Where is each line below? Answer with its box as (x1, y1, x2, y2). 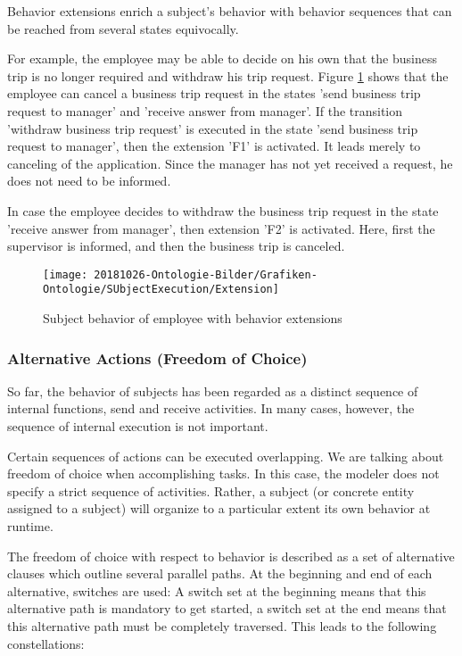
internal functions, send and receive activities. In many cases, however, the (7, 399, 415, 418)
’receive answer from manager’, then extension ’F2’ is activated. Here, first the (7, 219, 435, 237)
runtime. (7, 517, 54, 535)
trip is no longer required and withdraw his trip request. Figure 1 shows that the (7, 66, 449, 85)
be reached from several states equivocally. (7, 19, 239, 37)
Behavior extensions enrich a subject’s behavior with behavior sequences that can (7, 2, 452, 20)
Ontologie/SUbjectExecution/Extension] (43, 283, 279, 296)
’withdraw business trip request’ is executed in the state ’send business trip (7, 119, 418, 137)
